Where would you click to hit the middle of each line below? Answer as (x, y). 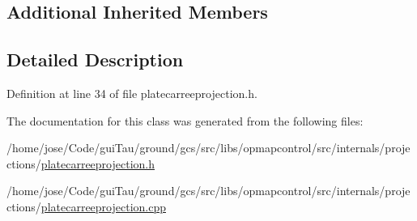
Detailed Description (95, 59)
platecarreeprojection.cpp (103, 206)
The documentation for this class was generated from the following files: (185, 120)
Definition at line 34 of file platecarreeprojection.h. (132, 93)
